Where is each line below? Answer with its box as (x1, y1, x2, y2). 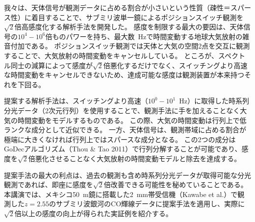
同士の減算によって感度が (10, 60, 93, 70)
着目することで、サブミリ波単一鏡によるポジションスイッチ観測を (31, 12, 244, 22)
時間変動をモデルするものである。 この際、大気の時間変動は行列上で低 (17, 115, 247, 125)
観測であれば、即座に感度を (4, 179, 93, 190)
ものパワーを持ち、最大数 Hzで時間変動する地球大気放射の (52, 31, 243, 41)
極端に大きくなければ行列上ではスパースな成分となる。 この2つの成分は (4, 134, 236, 144)
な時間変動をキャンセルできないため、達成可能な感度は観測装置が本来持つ (4, 70, 244, 80)
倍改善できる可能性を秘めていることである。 (103, 179, 248, 190)
